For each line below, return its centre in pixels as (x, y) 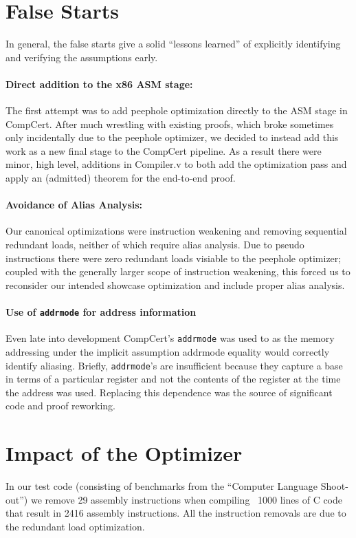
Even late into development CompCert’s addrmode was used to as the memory (170, 338)
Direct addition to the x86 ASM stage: (99, 84)
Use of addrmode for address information (101, 312)
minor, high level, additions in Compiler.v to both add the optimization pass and (176, 164)
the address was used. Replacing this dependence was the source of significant (169, 392)
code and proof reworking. (60, 406)
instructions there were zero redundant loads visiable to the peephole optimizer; (174, 258)
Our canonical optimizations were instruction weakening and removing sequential (176, 231)
